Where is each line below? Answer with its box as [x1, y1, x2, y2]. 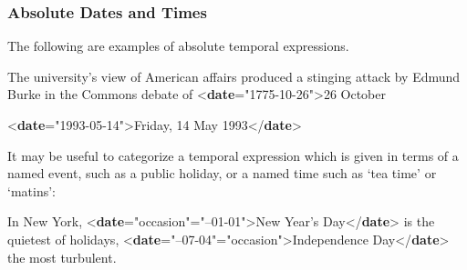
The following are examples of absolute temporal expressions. [7, 36, 349, 55]
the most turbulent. [7, 247, 117, 266]
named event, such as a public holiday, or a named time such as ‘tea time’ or [7, 164, 437, 183]
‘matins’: [7, 181, 56, 200]
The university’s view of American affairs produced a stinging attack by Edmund [7, 66, 461, 85]
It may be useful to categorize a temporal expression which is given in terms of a [7, 145, 459, 165]
